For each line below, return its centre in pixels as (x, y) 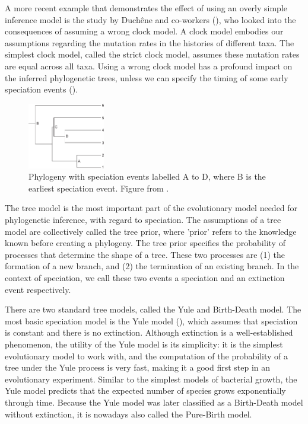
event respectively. (38, 289)
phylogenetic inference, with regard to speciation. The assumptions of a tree (143, 219)
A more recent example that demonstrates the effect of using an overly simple (146, 8)
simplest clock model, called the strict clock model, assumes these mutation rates (152, 54)
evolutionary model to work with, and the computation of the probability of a (146, 356)
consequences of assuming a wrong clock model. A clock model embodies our (144, 31)
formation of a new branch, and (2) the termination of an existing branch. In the (152, 266)
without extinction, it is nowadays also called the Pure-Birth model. (128, 414)
